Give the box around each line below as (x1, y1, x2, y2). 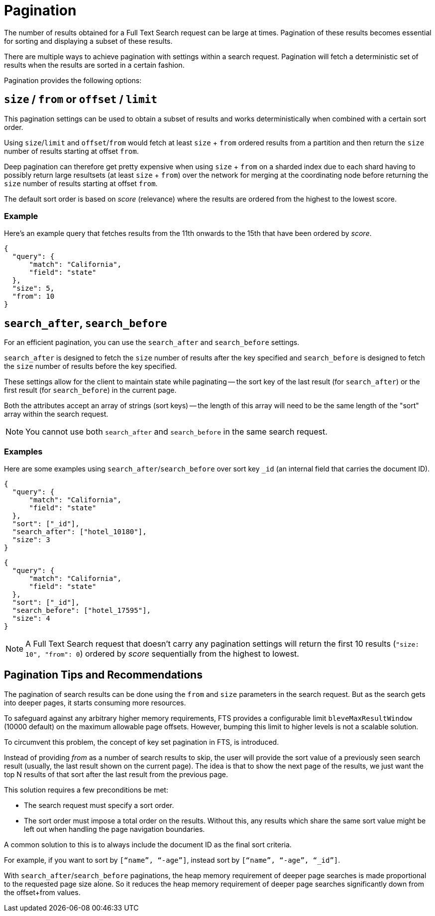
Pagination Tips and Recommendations (4, 669, 203, 682)
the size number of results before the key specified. (4, 362, 177, 371)
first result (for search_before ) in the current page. (4, 386, 177, 395)
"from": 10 (12, 292, 55, 301)
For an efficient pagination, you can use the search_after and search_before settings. (4, 338, 300, 347)
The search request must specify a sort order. (24, 801, 174, 809)
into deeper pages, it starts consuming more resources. (4, 698, 186, 707)
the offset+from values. (4, 888, 81, 897)
